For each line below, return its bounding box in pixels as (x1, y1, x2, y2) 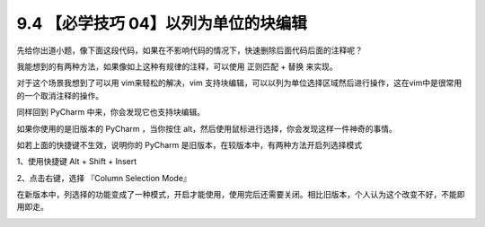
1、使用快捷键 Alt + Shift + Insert (16, 156, 137, 167)
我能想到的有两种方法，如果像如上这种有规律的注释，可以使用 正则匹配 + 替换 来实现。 (16, 61, 339, 72)
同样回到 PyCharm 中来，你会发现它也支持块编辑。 (16, 107, 206, 118)
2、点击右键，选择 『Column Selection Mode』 (16, 172, 192, 183)
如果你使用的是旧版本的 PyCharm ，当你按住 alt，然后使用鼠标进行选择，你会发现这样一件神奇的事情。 (16, 123, 397, 134)
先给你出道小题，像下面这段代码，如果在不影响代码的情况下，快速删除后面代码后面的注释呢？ (16, 45, 363, 56)
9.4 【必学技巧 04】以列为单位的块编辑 (16, 13, 307, 33)
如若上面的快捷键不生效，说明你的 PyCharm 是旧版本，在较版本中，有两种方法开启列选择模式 (16, 139, 363, 150)
